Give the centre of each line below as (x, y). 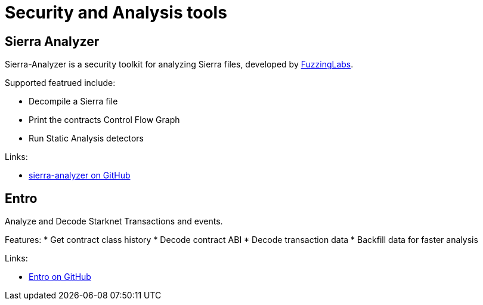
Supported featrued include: (60, 83)
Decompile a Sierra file (73, 101)
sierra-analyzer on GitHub (80, 175)
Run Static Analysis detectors (86, 138)
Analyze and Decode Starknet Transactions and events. (114, 221)
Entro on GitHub (60, 277)
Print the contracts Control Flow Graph (104, 120)
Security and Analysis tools (116, 13)
